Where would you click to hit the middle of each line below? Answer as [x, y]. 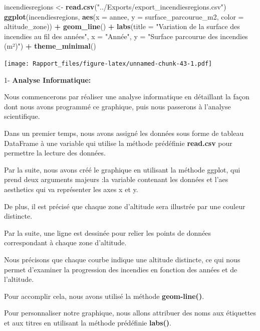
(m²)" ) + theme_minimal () [50, 46]
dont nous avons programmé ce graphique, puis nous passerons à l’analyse [117, 106]
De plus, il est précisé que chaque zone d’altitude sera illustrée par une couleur [125, 206]
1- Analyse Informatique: [48, 79]
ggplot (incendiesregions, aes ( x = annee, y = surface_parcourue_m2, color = [124, 16]
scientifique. [22, 116]
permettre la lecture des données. [55, 153]
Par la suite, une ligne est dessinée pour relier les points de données [108, 232]
